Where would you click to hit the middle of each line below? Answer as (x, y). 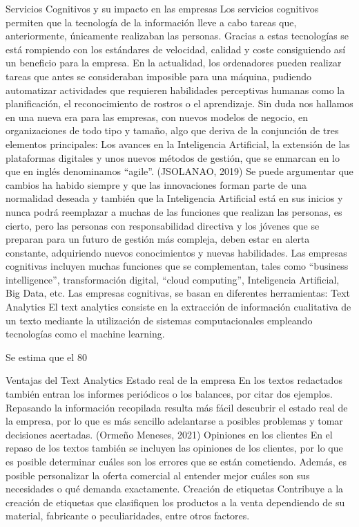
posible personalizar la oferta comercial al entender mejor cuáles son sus (158, 475)
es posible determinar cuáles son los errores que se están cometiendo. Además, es (176, 461)
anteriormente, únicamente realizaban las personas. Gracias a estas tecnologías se (177, 36)
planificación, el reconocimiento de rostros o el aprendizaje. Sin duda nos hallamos (179, 103)
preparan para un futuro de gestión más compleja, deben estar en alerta (158, 239)
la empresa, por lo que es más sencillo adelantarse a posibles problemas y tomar (174, 421)
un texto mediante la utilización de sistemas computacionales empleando (159, 320)
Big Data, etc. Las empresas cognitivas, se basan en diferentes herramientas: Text (178, 293)
